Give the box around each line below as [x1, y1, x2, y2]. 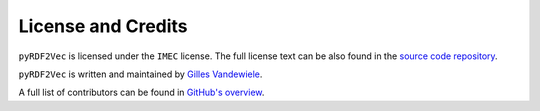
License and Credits [18, 15, 189, 37]
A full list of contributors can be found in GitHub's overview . [18, 86, 265, 99]
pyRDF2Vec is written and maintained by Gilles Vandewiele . [18, 68, 263, 80]
